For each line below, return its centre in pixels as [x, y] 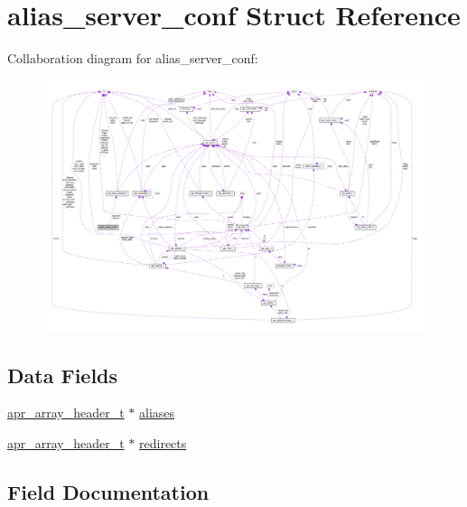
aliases [157, 413]
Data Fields [63, 375]
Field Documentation [108, 491]
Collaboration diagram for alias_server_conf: [133, 58]
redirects [163, 442]
